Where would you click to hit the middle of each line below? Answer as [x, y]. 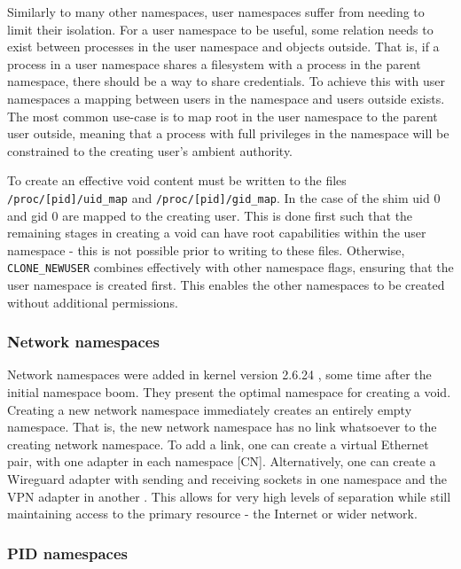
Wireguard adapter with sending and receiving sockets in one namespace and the [227, 479]
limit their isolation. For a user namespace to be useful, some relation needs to [220, 29]
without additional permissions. [93, 302]
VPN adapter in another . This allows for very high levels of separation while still [229, 496]
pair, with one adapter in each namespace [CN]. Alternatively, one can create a [222, 461]
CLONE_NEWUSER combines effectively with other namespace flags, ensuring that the [230, 267]
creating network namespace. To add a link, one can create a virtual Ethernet [218, 444]
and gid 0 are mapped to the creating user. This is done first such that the [210, 215]
